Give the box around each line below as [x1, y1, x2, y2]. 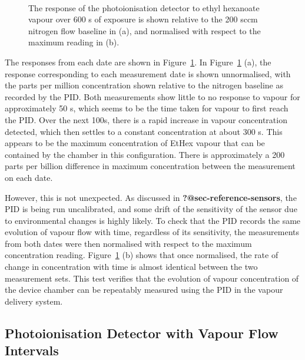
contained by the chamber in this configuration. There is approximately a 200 [5, 148, 285, 160]
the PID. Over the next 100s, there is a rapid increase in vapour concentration [5, 113, 287, 125]
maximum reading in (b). [28, 36, 120, 48]
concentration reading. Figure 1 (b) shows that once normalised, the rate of [5, 249, 279, 261]
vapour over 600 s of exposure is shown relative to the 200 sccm [28, 13, 258, 25]
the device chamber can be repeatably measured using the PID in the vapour [5, 283, 283, 296]
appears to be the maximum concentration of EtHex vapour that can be [5, 137, 265, 149]
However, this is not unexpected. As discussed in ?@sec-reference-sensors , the [5, 191, 297, 203]
